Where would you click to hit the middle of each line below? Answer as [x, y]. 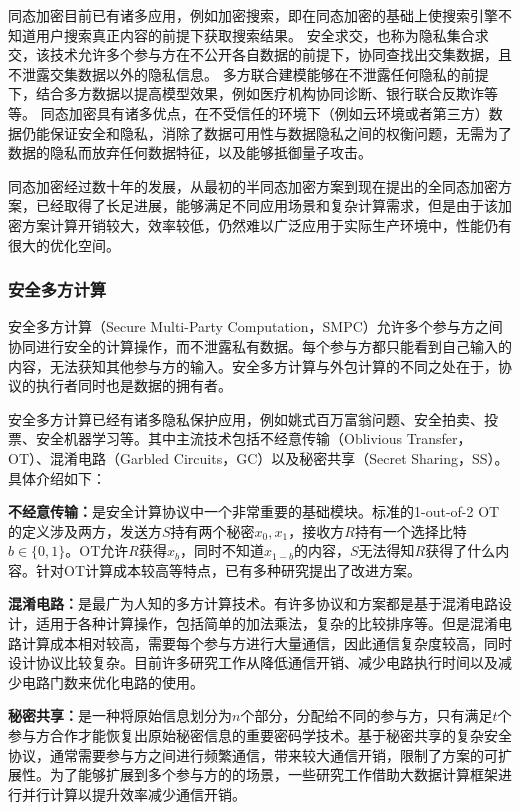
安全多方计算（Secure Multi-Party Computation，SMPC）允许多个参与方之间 [255, 326]
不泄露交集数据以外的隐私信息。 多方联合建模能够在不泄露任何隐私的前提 [248, 73]
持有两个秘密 [212, 530]
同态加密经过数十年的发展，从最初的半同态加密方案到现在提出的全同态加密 [253, 185]
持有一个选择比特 [410, 530]
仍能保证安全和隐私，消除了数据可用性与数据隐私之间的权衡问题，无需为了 [266, 132]
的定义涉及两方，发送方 [85, 530]
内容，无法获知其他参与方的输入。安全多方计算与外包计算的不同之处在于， [253, 365]
